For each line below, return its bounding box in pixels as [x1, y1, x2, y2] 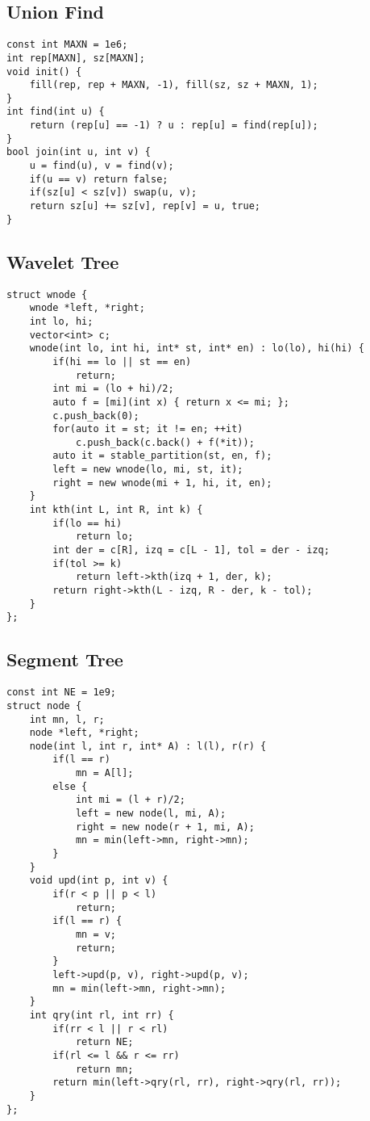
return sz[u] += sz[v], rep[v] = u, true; [29, 200, 260, 212]
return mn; [75, 1063, 134, 1075]
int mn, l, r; [29, 713, 105, 725]
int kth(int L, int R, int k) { [29, 504, 203, 516]
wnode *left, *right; [29, 302, 145, 314]
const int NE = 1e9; [6, 686, 117, 699]
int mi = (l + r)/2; [75, 794, 185, 806]
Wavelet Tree [6, 249, 119, 274]
